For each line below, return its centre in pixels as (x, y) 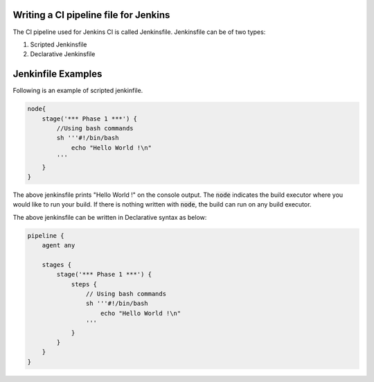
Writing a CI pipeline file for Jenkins (91, 15)
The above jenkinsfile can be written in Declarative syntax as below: (110, 217)
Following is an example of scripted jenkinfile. (78, 91)
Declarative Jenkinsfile (63, 54)
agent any (59, 245)
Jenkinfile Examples (57, 74)
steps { (84, 284)
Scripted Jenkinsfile (59, 44)
